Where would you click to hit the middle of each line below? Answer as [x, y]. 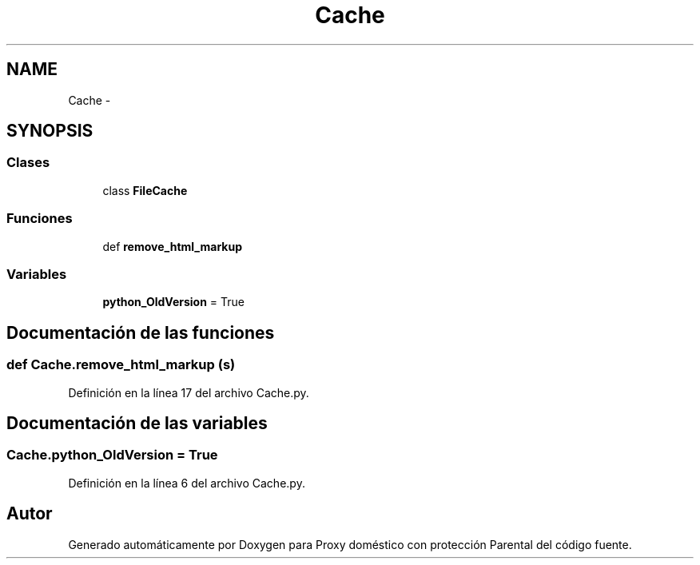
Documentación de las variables [137, 423]
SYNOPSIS [50, 131]
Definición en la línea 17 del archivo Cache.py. [189, 392]
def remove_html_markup [172, 246]
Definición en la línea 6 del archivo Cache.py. [187, 483]
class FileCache [145, 190]
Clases [28, 163]
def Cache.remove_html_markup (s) [121, 365]
